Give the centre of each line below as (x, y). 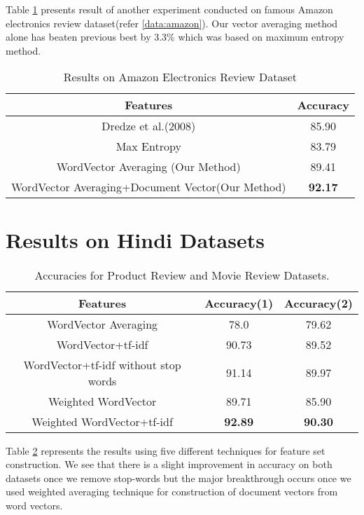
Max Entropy (148, 146)
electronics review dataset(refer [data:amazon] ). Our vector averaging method (172, 23)
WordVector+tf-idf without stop (102, 364)
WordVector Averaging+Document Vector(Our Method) (149, 187)
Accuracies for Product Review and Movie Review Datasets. (182, 275)
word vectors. (34, 505)
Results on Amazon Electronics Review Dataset (180, 77)
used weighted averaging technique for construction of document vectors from (172, 492)
